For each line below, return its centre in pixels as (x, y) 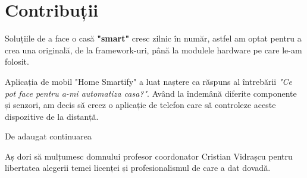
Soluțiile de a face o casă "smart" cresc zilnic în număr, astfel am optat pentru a (153, 38)
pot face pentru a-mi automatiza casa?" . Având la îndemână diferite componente (151, 93)
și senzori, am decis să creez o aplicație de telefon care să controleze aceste (140, 105)
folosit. (17, 61)
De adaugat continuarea (48, 136)
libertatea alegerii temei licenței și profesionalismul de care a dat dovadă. (138, 168)
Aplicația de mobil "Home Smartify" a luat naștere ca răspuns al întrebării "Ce (148, 81)
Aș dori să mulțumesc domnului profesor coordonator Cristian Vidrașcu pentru (149, 156)
